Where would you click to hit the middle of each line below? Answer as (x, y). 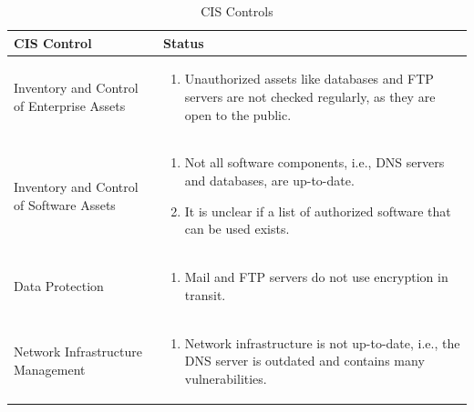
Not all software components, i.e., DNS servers (314, 162)
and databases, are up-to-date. (269, 181)
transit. (205, 294)
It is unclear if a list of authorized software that (318, 211)
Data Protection (59, 285)
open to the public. (238, 114)
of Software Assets (65, 204)
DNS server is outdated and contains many (304, 361)
